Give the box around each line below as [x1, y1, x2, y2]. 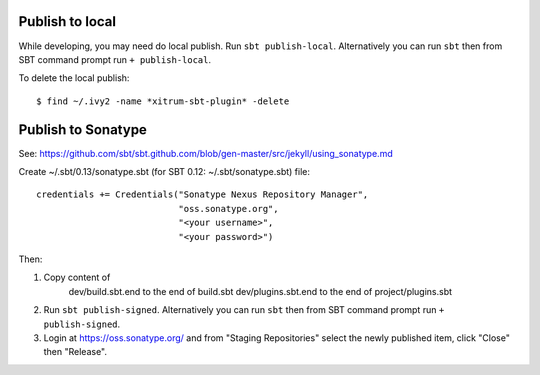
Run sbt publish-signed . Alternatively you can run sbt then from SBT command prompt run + [43, 304, 445, 316]
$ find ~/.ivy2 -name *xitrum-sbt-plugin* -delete [36, 95, 290, 107]
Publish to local [18, 13, 117, 30]
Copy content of [43, 271, 111, 284]
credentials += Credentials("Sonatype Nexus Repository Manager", [36, 189, 369, 200]
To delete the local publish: [18, 72, 130, 84]
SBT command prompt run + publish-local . [18, 53, 212, 65]
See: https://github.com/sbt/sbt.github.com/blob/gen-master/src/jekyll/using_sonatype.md [18, 147, 394, 159]
